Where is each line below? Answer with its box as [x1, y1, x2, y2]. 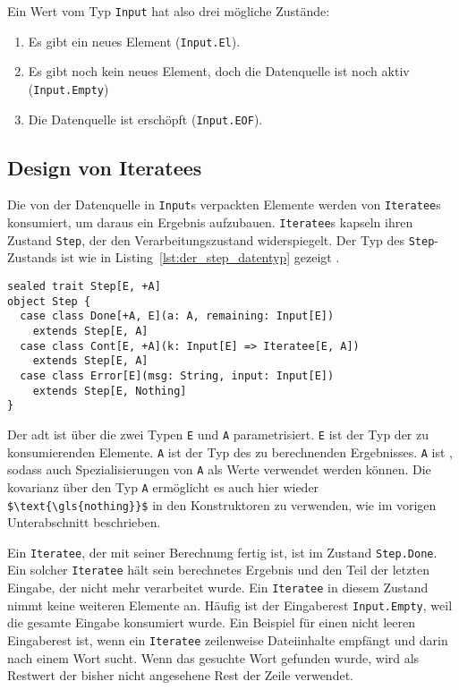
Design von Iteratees [7, 153, 202, 181]
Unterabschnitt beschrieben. [7, 513, 161, 532]
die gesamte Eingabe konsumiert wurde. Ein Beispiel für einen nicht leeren [7, 613, 415, 632]
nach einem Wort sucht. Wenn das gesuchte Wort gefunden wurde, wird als [7, 648, 420, 667]
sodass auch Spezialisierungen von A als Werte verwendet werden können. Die [7, 460, 431, 479]
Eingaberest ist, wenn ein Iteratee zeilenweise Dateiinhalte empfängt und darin [7, 630, 448, 649]
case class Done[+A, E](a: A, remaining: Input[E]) [20, 310, 335, 323]
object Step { [7, 294, 91, 308]
